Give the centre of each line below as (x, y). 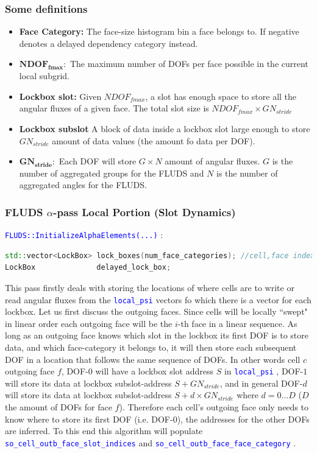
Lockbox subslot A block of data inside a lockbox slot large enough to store (165, 128)
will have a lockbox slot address (154, 371)
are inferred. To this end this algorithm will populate (104, 431)
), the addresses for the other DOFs (243, 419)
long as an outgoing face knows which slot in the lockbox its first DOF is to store (157, 335)
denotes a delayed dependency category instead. (109, 43)
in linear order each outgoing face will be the (89, 323)
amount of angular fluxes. (212, 161)
